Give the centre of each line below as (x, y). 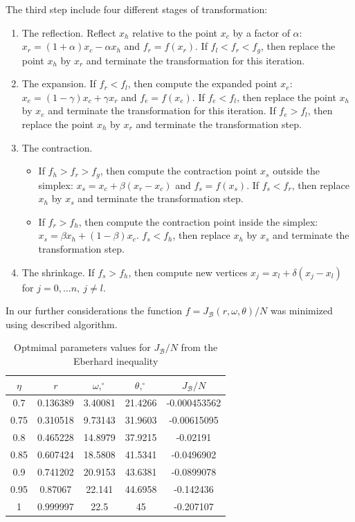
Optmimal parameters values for (82, 347)
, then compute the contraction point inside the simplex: (198, 221)
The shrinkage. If (58, 272)
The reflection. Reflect (69, 32)
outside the (296, 171)
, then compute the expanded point (202, 83)
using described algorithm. (62, 324)
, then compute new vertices (188, 272)
